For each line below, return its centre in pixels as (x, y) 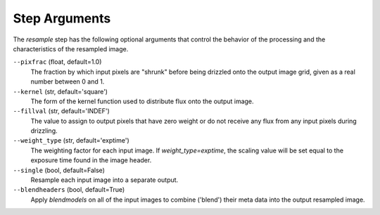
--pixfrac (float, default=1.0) (57, 62)
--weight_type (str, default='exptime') (71, 141)
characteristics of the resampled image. (71, 48)
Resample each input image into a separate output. (104, 180)
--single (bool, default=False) (59, 170)
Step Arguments (62, 18)
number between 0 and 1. (68, 82)
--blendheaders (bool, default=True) (69, 190)
